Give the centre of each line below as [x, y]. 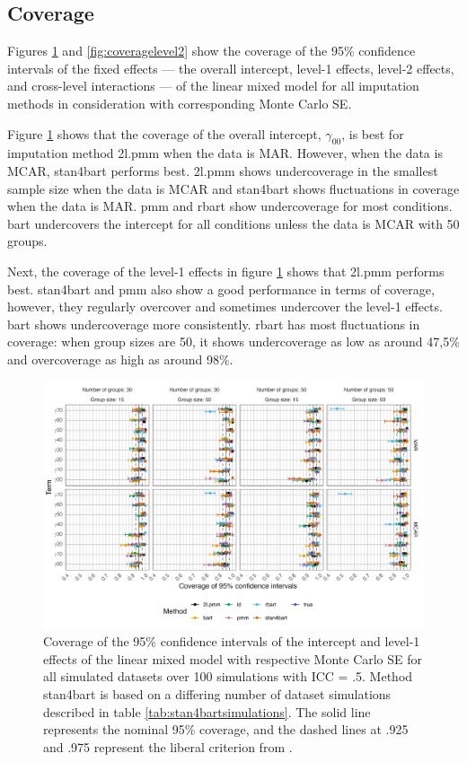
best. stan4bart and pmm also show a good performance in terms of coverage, [221, 289]
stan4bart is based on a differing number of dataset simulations [217, 694]
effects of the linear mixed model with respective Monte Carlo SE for [233, 658]
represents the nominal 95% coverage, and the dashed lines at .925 [226, 729]
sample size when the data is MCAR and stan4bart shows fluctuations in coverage [233, 188]
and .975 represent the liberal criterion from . [168, 746]
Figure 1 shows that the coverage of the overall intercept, [164, 133]
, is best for [373, 133]
